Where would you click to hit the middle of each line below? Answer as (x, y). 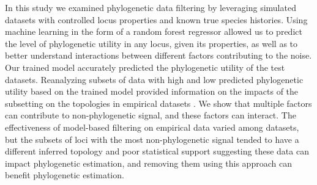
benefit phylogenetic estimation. (65, 175)
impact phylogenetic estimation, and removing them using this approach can (148, 163)
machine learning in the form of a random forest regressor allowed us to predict (154, 31)
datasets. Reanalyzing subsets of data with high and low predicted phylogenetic (154, 79)
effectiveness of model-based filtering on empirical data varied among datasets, (152, 127)
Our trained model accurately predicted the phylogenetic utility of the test (145, 67)
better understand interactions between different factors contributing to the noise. (158, 55)
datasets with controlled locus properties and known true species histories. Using (156, 19)
